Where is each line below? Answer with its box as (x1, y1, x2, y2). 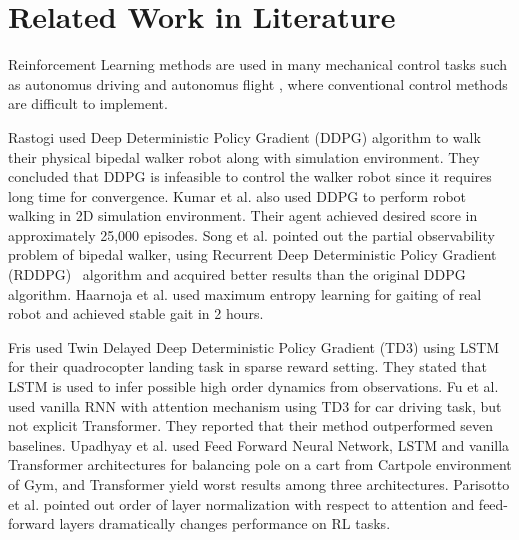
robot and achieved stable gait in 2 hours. (8, 303, 264, 324)
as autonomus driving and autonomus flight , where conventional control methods (8, 73, 508, 94)
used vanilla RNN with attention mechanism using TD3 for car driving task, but (8, 395, 502, 416)
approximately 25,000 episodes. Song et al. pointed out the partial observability (8, 224, 495, 245)
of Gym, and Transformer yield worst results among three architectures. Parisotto (8, 474, 510, 494)
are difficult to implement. (8, 93, 168, 114)
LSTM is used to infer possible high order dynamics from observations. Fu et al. (8, 376, 499, 397)
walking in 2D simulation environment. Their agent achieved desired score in (8, 205, 478, 226)
